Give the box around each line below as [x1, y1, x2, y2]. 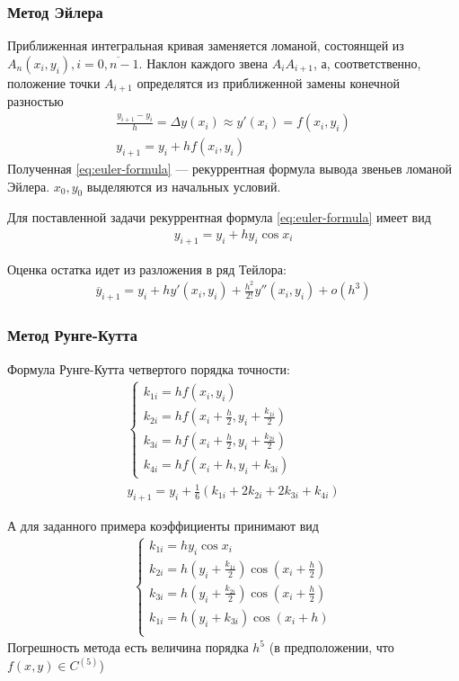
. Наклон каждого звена [138, 53, 269, 72]
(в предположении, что [269, 638, 394, 657]
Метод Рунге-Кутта [7, 324, 137, 346]
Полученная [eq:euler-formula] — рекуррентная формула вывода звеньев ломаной [7, 158, 452, 177]
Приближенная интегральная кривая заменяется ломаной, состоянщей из [7, 36, 404, 55]
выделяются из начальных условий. [86, 176, 281, 195]
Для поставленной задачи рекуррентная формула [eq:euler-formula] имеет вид [7, 208, 431, 227]
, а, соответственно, [313, 53, 421, 72]
